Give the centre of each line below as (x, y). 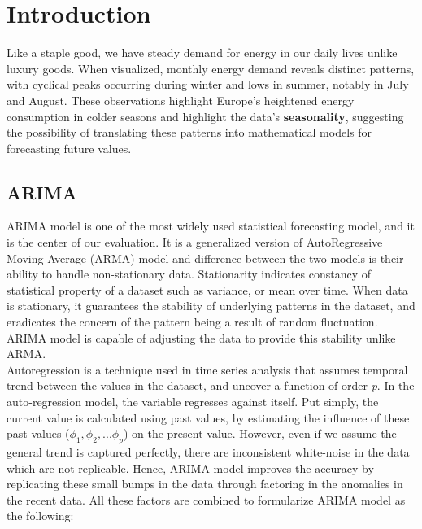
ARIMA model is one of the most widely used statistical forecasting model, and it (211, 226)
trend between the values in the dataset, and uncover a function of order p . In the (211, 385)
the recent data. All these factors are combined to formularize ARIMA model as (206, 499)
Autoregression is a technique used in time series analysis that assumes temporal (207, 369)
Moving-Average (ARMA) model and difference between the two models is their (205, 258)
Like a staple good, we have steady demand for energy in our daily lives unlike (202, 52)
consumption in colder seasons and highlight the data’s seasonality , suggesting (205, 116)
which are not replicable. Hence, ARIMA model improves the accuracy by (190, 468)
